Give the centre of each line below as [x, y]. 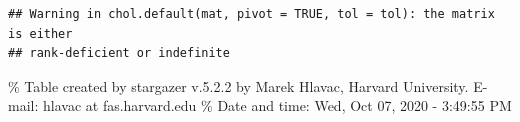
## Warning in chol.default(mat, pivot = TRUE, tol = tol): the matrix [251, 14]
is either [40, 33]
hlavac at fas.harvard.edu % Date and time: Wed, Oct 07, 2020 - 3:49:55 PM [277, 105]
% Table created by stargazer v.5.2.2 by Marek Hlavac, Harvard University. [238, 85]
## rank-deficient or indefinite [119, 53]
